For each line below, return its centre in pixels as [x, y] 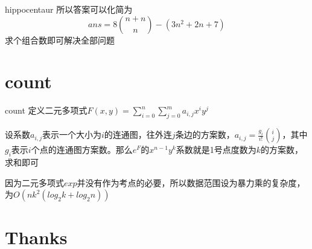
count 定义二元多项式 [46, 110]
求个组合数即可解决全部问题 [60, 40]
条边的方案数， [205, 134]
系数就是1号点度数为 [216, 150]
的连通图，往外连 [138, 134]
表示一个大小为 [72, 134]
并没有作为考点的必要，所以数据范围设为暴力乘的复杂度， [191, 182]
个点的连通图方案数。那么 [82, 150]
